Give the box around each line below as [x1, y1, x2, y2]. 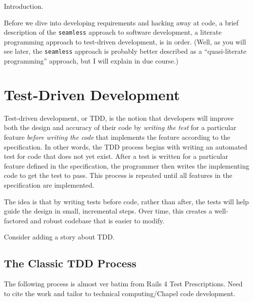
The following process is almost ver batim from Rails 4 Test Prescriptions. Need [4, 279, 243, 289]
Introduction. [4, 1, 43, 11]
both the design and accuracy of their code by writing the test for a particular [4, 122, 236, 132]
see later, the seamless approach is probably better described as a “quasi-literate [4, 46, 247, 56]
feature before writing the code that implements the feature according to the [4, 132, 231, 142]
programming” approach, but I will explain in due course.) [4, 56, 179, 66]
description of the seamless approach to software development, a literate [4, 27, 222, 37]
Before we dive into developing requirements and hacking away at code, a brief [4, 17, 239, 27]
